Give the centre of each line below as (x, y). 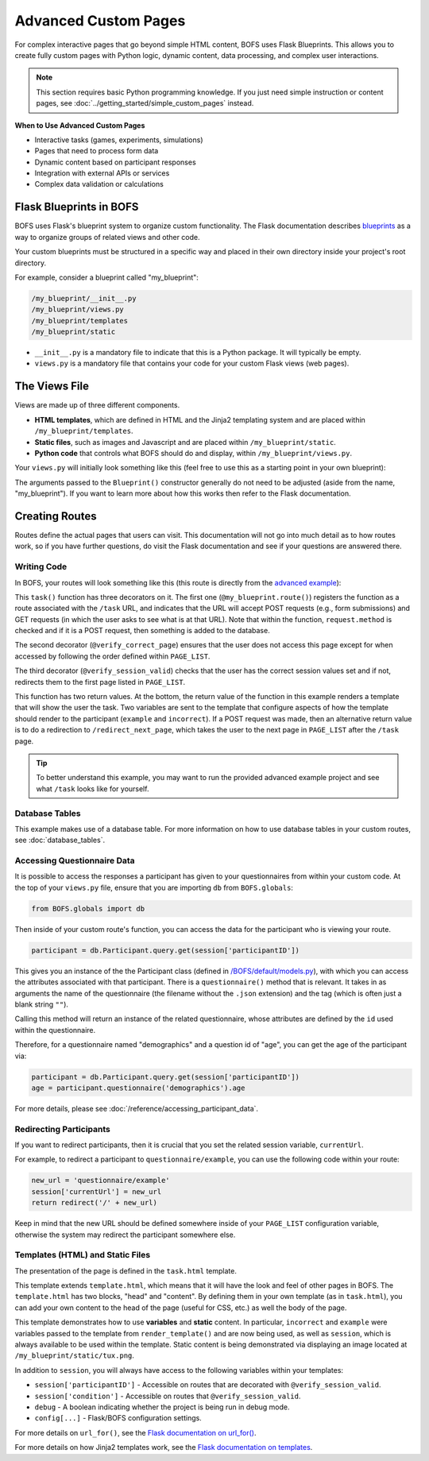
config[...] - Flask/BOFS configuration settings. (118, 1418)
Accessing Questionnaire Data (75, 860)
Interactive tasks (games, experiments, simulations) (119, 140)
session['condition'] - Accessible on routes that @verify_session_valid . (168, 1396)
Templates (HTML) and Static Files (83, 1255)
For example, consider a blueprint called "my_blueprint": (106, 277)
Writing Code (41, 566)
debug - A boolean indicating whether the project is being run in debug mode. (162, 1407)
